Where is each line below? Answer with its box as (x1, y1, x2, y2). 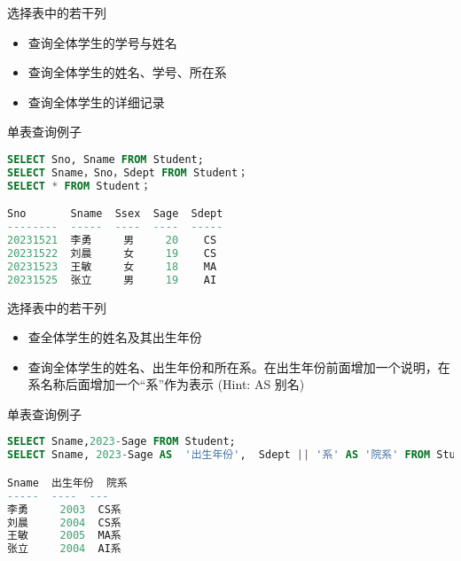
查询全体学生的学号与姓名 (27, 33, 177, 51)
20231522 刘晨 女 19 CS (7, 246, 217, 260)
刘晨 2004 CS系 (7, 516, 121, 529)
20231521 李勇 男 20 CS (7, 234, 217, 246)
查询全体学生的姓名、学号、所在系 (27, 63, 227, 82)
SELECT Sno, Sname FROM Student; (7, 152, 204, 166)
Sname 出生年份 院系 (7, 476, 128, 489)
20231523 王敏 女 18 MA (7, 260, 217, 273)
